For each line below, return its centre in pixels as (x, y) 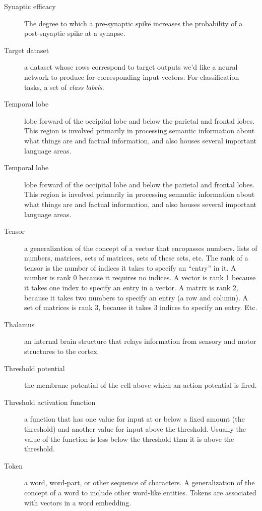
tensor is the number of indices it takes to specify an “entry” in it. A (130, 267)
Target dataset (27, 50)
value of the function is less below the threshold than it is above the (129, 439)
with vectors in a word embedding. (78, 502)
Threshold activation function (50, 402)
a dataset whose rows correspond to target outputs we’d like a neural (131, 67)
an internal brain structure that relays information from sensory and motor (140, 341)
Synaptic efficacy (30, 6)
